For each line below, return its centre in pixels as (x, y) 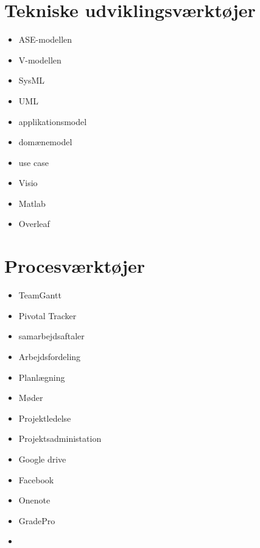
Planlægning (42, 377)
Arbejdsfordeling (50, 356)
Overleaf (34, 224)
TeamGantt (40, 295)
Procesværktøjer (75, 266)
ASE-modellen (45, 39)
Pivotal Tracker (47, 315)
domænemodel (45, 142)
